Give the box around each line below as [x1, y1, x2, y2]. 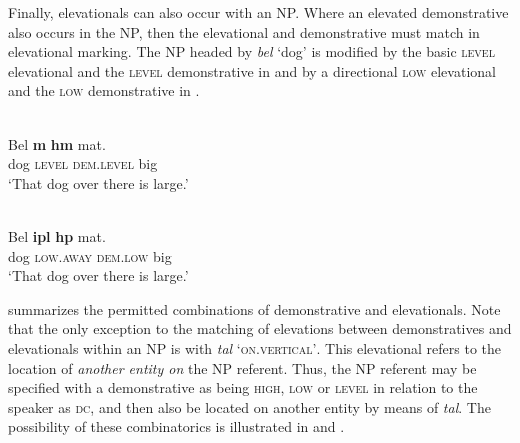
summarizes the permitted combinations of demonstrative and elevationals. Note [8, 298, 501, 319]
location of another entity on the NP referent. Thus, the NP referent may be [8, 357, 477, 378]
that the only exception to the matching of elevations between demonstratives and [8, 318, 512, 339]
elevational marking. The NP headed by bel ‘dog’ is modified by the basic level [8, 41, 495, 62]
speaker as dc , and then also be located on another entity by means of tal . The [8, 396, 491, 417]
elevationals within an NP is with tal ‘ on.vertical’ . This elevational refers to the [8, 337, 502, 358]
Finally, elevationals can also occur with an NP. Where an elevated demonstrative [8, 2, 509, 22]
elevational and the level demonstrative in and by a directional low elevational [8, 60, 496, 81]
